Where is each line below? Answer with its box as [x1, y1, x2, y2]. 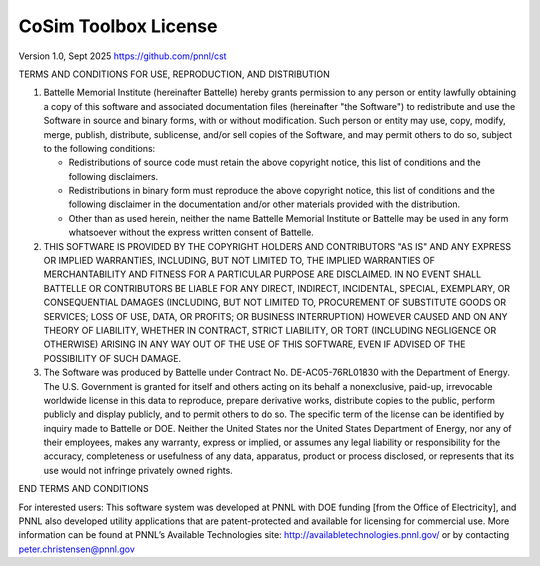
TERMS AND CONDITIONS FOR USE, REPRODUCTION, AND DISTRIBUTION [18, 68, 330, 80]
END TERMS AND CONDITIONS [18, 483, 149, 495]
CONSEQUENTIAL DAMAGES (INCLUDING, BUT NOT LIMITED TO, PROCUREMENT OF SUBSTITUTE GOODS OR [43, 296, 507, 309]
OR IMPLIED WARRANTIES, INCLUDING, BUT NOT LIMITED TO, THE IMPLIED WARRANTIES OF [43, 255, 435, 267]
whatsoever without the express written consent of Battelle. [68, 226, 314, 239]
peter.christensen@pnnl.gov [18, 543, 135, 555]
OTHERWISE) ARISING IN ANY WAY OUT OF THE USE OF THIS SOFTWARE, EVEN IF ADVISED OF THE [43, 338, 466, 350]
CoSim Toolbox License [18, 15, 218, 37]
